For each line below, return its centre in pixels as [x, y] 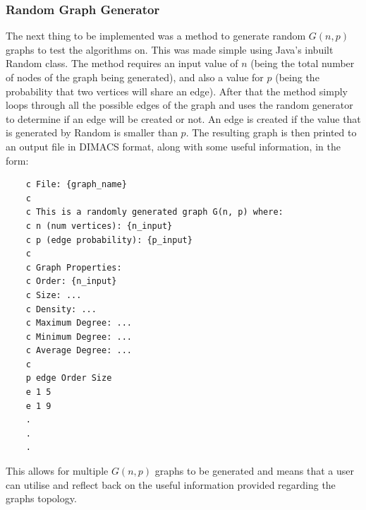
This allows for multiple [57, 471]
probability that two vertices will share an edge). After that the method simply [177, 91]
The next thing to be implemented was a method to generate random [156, 36]
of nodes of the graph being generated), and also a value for [135, 77]
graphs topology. [41, 498]
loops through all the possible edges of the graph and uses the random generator [179, 105]
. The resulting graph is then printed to [271, 132]
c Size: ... [54, 295]
